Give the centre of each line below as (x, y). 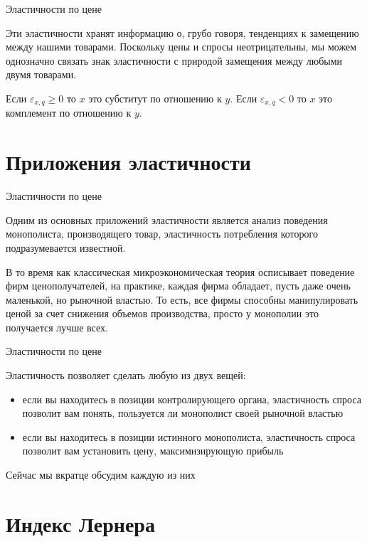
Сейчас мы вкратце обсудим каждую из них (101, 475)
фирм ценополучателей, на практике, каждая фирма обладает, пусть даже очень (178, 286)
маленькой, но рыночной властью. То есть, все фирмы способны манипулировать (182, 299)
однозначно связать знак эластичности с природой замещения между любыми (174, 60)
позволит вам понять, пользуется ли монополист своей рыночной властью (183, 413)
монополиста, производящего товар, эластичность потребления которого (162, 234)
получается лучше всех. (57, 327)
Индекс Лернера (80, 523)
